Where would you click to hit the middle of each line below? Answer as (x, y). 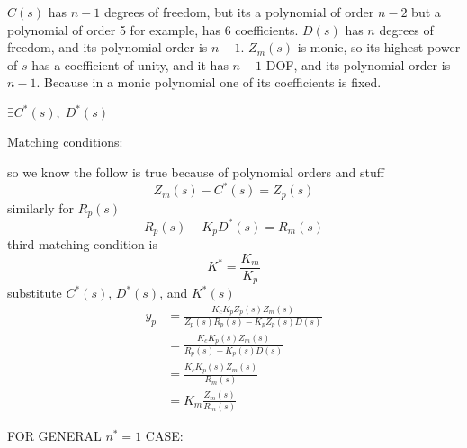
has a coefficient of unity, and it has (130, 64)
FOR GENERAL (54, 436)
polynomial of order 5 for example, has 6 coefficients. (153, 29)
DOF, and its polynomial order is (358, 64)
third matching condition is (82, 244)
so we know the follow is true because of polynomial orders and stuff (196, 172)
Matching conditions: (65, 142)
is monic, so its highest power (379, 47)
